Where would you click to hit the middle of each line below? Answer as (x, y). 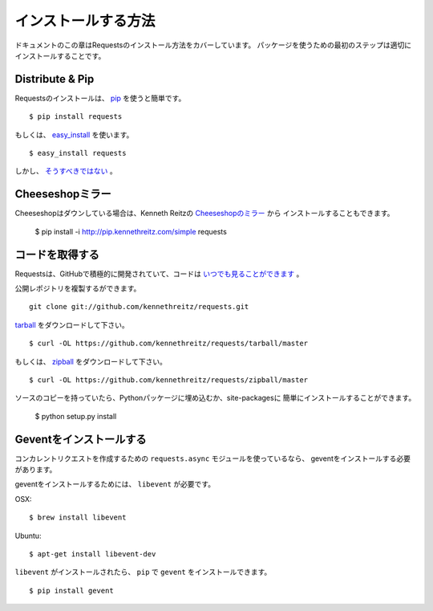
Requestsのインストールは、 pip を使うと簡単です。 (100, 98)
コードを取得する (57, 254)
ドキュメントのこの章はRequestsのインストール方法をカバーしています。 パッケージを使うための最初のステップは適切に (213, 45)
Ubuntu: (28, 536)
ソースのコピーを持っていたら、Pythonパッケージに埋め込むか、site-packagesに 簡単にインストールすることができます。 (215, 398)
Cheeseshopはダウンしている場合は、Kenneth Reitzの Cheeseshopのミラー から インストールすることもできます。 (204, 214)
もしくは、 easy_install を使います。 (74, 134)
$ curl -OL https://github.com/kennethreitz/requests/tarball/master (169, 344)
